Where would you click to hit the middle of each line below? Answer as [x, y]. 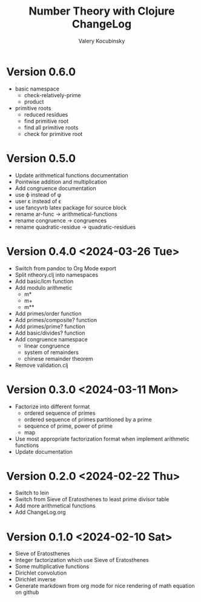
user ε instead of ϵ [38, 201]
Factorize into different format [52, 406]
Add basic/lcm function [44, 281]
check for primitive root [53, 134]
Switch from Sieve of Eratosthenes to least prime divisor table [92, 499]
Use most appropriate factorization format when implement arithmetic [102, 439]
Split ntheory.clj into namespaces [57, 275]
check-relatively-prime [52, 95]
